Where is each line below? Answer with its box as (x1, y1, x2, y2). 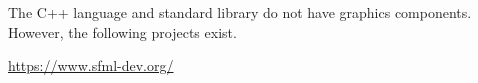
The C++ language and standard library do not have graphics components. (8, 2, 472, 22)
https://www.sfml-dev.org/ (8, 55, 174, 76)
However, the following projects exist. (8, 21, 237, 42)
